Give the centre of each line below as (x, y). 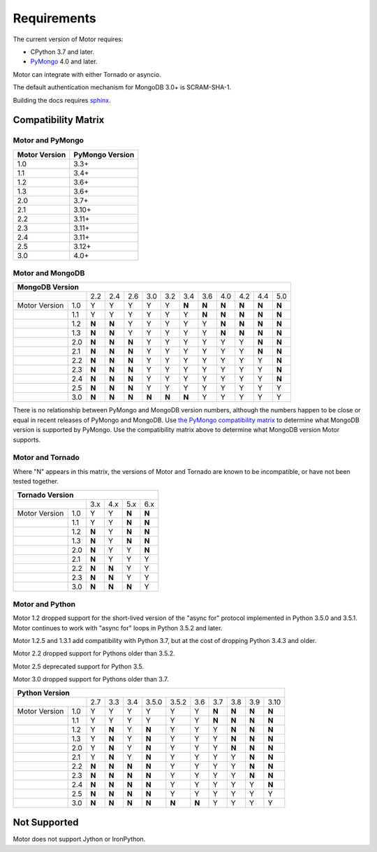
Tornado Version (45, 495)
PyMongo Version (104, 154)
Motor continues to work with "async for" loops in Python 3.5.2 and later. (118, 628)
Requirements (55, 18)
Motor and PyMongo (48, 140)
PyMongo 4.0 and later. (64, 62)
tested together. (36, 482)
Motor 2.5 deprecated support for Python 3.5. (79, 666)
